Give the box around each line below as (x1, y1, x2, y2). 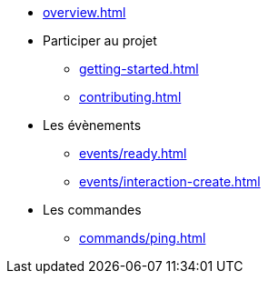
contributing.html (79, 89, 182, 105)
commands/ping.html (79, 230, 206, 246)
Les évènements (43, 117, 142, 133)
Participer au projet (43, 33, 157, 48)
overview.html (43, 5, 126, 20)
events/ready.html (79, 146, 187, 161)
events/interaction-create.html (79, 174, 261, 189)
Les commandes (43, 202, 142, 217)
